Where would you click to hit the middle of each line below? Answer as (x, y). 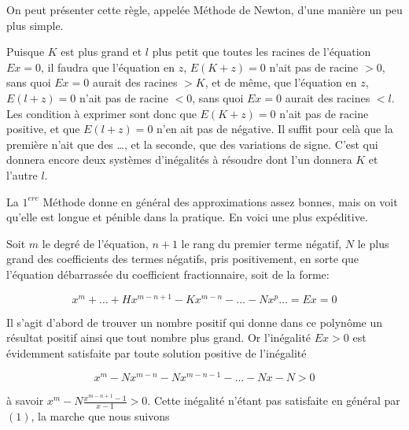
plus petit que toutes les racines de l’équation (262, 52)
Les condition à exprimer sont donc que (101, 113)
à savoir (25, 400)
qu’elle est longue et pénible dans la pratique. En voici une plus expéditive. (187, 217)
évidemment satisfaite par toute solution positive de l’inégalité (157, 352)
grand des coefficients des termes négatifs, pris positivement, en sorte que (182, 259)
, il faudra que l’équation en (108, 67)
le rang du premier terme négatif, (262, 243)
